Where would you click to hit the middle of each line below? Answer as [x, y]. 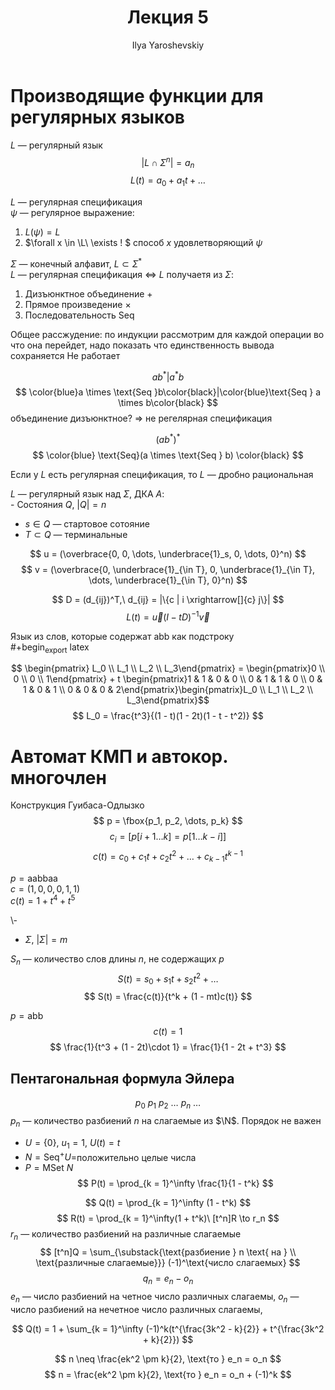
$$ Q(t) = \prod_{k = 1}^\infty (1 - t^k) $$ [168, 1203]
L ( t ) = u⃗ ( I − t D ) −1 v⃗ [168, 616]
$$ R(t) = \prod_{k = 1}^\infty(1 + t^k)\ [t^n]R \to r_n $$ [168, 1218]
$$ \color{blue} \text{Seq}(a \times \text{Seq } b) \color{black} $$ [168, 455]
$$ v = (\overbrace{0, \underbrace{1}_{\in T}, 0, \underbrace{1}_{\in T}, [168, 569]
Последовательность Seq [79, 315]
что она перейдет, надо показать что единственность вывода [142, 345]
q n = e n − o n [168, 1279]
